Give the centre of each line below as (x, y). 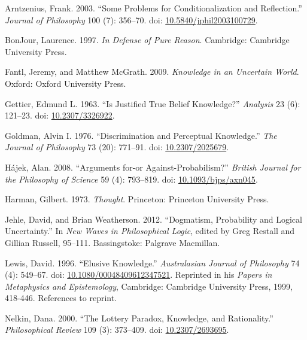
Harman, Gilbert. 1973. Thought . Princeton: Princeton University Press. (137, 199)
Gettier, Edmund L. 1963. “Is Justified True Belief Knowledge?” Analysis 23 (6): (153, 103)
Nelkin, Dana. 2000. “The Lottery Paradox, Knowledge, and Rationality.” (139, 318)
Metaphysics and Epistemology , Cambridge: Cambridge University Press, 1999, (149, 286)
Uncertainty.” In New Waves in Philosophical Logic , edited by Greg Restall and (150, 231)
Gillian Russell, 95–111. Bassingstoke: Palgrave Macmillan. (113, 242)
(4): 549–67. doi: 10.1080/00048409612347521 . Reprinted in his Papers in (139, 274)
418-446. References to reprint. (61, 298)
